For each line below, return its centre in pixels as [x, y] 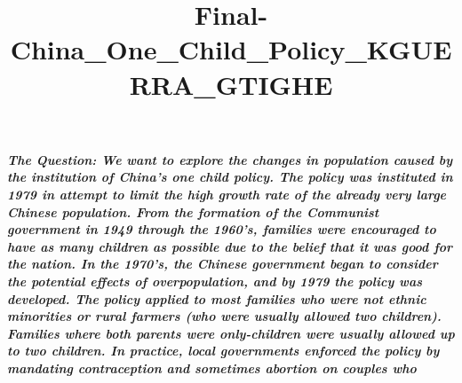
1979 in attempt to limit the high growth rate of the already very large [227, 194]
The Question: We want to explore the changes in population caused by [230, 159]
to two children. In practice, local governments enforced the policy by [223, 351]
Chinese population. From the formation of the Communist [193, 211]
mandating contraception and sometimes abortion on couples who [212, 367]
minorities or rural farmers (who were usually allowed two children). [224, 316]
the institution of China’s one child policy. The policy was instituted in [230, 177]
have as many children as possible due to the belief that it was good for [230, 246]
